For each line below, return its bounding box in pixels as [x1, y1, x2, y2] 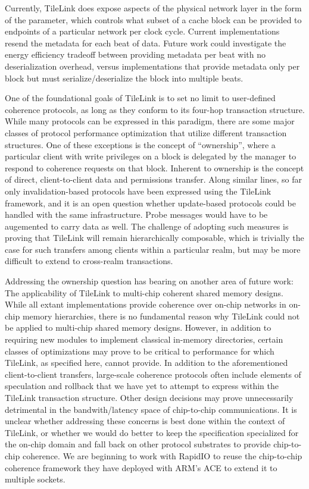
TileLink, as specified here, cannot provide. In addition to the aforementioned [5, 356, 288, 369]
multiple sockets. [5, 473, 65, 485]
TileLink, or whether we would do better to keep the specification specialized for [5, 426, 299, 438]
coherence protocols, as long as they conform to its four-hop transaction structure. [5, 103, 305, 115]
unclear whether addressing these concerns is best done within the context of [5, 415, 285, 427]
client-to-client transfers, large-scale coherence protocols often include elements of [5, 368, 301, 380]
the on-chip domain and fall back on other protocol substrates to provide [5, 438, 271, 450]
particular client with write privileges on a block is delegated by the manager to [5, 150, 296, 162]
